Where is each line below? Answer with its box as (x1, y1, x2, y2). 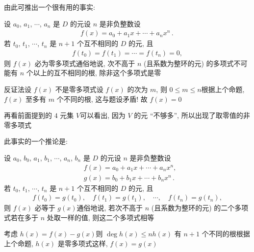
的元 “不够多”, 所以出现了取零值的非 (134, 110, 250, 120)
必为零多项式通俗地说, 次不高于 (34, 58, 135, 68)
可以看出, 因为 (80, 110, 126, 120)
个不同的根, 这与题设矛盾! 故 (56, 93, 148, 104)
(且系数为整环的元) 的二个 (151, 203, 235, 213)
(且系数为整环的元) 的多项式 (143, 58, 234, 68)
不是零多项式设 (55, 84, 103, 94)
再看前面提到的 (4, 110, 52, 120)
